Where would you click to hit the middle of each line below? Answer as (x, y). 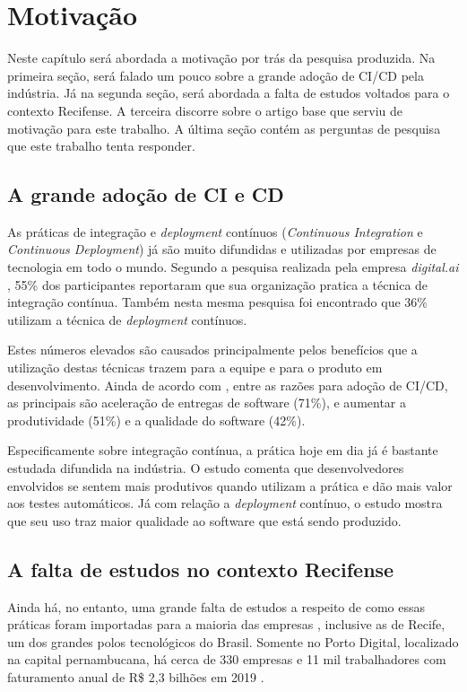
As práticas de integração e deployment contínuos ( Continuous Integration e (215, 231)
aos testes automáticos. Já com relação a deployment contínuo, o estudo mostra (225, 503)
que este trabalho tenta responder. (101, 146)
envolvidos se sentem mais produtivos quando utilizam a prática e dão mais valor (230, 485)
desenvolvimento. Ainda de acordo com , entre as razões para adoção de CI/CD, (228, 385)
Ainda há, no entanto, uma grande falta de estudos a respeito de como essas (216, 606)
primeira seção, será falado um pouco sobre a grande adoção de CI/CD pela (216, 75)
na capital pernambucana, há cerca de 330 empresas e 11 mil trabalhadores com (227, 659)
